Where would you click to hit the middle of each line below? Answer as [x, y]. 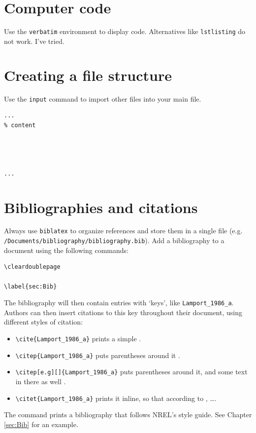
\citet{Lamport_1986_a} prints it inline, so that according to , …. [116, 398]
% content [20, 125]
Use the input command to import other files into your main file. [103, 98]
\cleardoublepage [32, 267]
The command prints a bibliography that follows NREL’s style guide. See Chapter [128, 415]
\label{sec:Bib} [31, 286]
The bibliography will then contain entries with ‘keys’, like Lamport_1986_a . [119, 303]
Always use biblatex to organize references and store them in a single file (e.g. [123, 231]
